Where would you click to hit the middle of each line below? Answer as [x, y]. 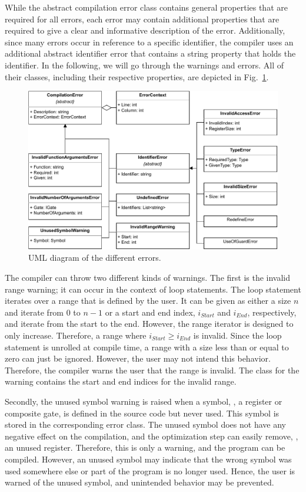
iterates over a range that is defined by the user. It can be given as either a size [148, 301]
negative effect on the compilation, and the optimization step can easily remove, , [152, 436]
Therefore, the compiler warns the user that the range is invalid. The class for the [152, 370]
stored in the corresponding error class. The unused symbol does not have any [145, 424]
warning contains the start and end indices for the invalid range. [121, 381]
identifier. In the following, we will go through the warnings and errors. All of [144, 65]
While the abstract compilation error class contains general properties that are [146, 7]
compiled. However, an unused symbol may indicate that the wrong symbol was [148, 459]
